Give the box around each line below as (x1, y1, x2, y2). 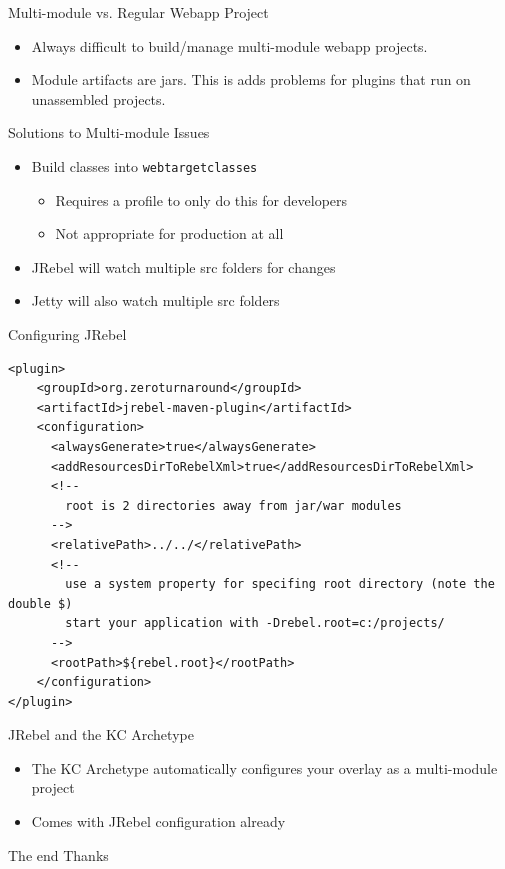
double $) (8, 596, 73, 611)
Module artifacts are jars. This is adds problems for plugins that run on (31, 69, 471, 90)
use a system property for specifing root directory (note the (65, 577, 495, 592)
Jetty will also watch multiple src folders (31, 290, 280, 311)
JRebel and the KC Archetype (8, 724, 194, 745)
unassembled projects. (31, 88, 166, 109)
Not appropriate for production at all (55, 223, 284, 244)
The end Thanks (8, 844, 109, 865)
